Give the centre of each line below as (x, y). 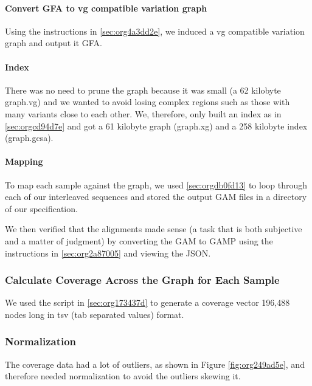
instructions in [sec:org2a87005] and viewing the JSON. (108, 253)
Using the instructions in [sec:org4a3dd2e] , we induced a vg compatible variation (155, 31)
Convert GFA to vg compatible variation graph (106, 8)
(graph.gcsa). (29, 138)
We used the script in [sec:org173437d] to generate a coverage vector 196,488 (147, 302)
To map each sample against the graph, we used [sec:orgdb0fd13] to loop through (156, 184)
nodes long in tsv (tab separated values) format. (95, 314)
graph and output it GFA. (54, 43)
